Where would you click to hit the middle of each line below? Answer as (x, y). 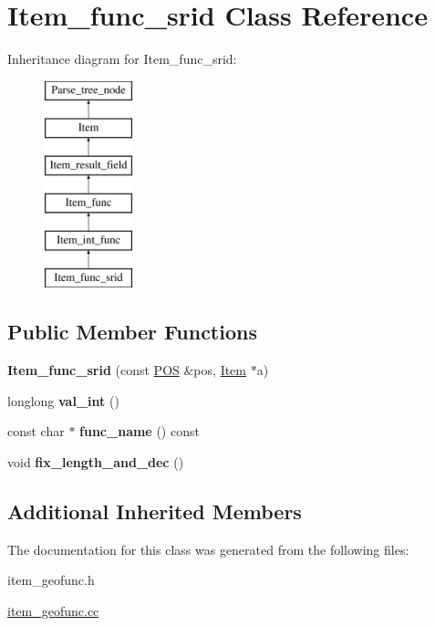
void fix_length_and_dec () (96, 462)
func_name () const (140, 431)
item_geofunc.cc (53, 611)
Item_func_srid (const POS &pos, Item (127, 370)
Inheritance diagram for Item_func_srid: (122, 59)
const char (36, 431)
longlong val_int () (63, 400)
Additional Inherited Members (155, 511)
